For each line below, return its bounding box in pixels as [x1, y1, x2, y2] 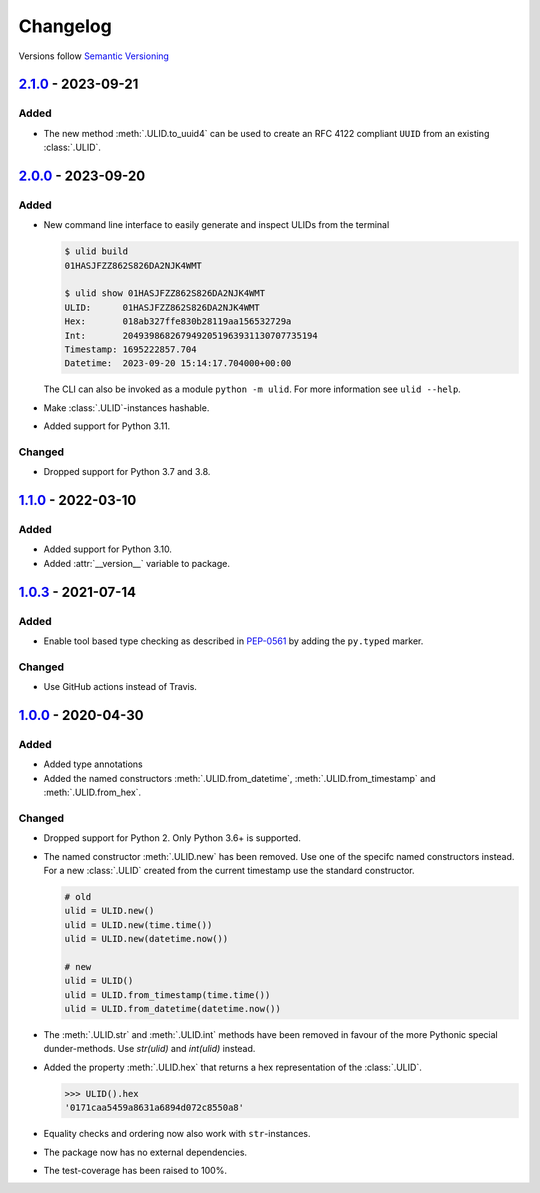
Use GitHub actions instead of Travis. [43, 681, 197, 693]
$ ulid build [64, 246, 129, 257]
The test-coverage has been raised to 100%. [43, 1164, 227, 1176]
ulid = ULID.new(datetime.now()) [64, 933, 229, 945]
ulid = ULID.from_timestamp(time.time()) [64, 989, 271, 1000]
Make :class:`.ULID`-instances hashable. [43, 401, 210, 414]
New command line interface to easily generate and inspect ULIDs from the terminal [43, 219, 390, 231]
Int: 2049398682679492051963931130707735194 [64, 330, 319, 341]
